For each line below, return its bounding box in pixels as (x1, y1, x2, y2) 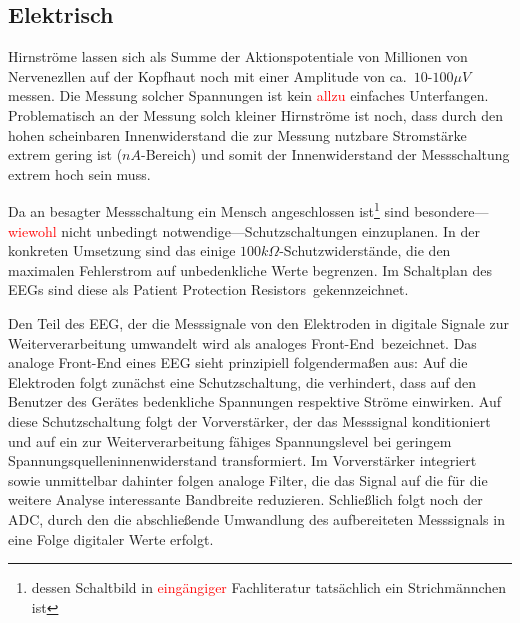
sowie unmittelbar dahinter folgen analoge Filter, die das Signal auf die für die (8, 469, 488, 490)
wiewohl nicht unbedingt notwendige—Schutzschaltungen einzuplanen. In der (8, 220, 480, 241)
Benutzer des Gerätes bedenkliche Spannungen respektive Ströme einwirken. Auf (8, 391, 502, 412)
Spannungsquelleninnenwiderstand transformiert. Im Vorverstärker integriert (8, 450, 477, 471)
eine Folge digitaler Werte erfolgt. (8, 528, 214, 549)
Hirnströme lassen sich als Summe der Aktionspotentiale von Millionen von (8, 46, 468, 67)
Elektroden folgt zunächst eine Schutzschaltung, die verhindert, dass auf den (8, 371, 477, 392)
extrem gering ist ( (8, 144, 123, 165)
